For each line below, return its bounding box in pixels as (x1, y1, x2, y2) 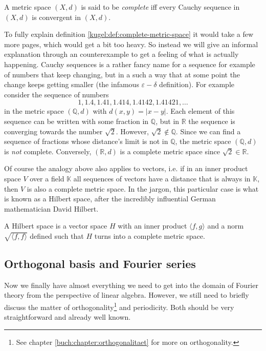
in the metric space (4, 106, 64, 116)
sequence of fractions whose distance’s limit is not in (4, 136, 168, 147)
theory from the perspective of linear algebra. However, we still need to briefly (4, 290, 249, 300)
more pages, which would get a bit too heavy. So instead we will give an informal (4, 38, 258, 49)
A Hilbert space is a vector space (4, 220, 107, 231)
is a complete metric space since (120, 146, 220, 156)
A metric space (4, 2, 51, 12)
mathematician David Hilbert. (4, 203, 99, 214)
